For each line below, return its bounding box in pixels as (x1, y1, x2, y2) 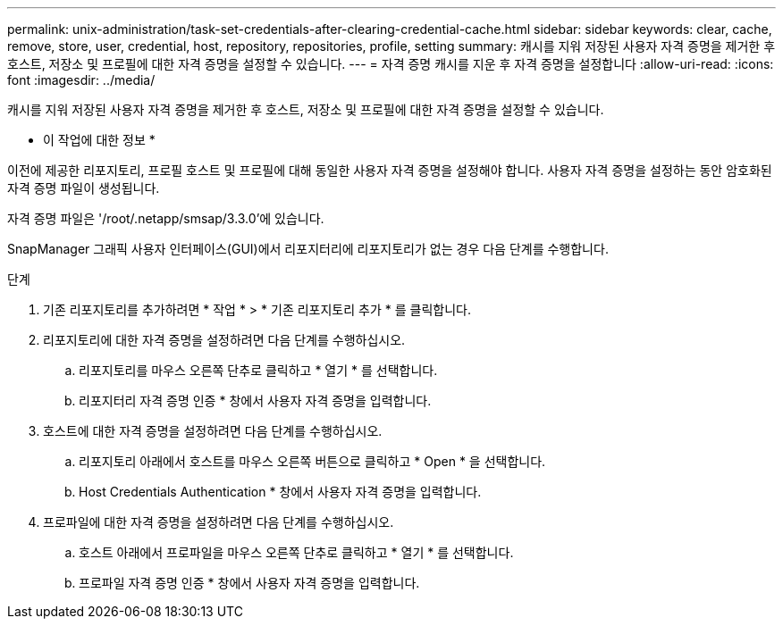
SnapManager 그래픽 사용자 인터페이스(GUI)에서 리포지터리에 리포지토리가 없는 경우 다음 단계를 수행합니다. (7, 241, 609, 256)
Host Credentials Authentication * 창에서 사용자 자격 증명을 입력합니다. (79, 484, 482, 499)
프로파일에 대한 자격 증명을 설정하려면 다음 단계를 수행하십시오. (43, 514, 394, 530)
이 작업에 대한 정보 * (43, 132, 156, 147)
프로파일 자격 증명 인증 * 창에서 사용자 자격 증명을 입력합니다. (79, 575, 420, 590)
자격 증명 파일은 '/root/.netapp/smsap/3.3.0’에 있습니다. (7, 211, 324, 226)
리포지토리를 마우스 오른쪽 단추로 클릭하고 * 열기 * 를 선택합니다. (79, 363, 438, 378)
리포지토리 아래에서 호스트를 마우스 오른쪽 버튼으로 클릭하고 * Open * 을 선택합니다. (79, 454, 546, 469)
